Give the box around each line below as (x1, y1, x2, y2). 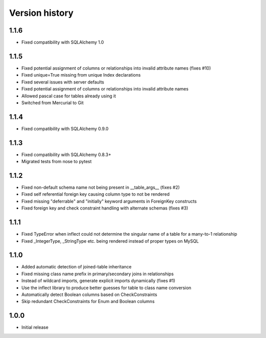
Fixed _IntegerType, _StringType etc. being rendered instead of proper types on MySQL (21, 238, 199, 244)
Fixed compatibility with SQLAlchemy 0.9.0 (21, 126, 109, 131)
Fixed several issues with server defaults (21, 79, 104, 85)
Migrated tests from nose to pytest (21, 159, 92, 165)
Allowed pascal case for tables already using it (21, 93, 116, 99)
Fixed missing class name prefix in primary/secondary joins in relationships (21, 271, 174, 277)
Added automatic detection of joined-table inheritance (21, 264, 132, 270)
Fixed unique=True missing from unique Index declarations (21, 72, 141, 78)
